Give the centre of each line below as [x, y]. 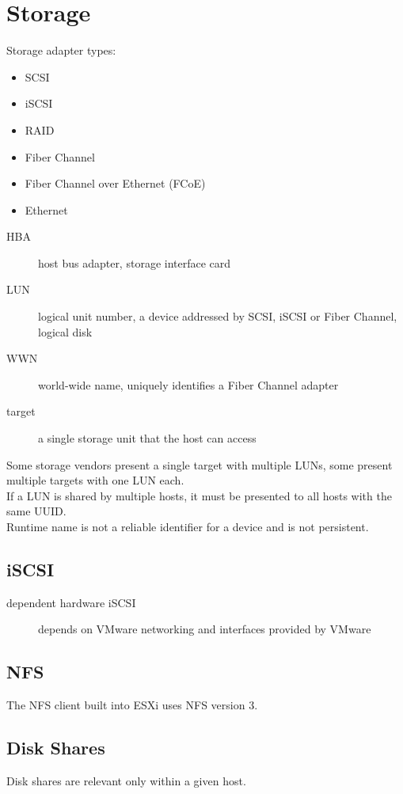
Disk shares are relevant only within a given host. [126, 780]
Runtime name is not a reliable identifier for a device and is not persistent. [188, 526]
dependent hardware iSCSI [71, 602]
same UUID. [36, 511]
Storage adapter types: [61, 50]
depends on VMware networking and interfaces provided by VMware [205, 629]
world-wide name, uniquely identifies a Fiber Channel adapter [188, 384]
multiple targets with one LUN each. [95, 480]
